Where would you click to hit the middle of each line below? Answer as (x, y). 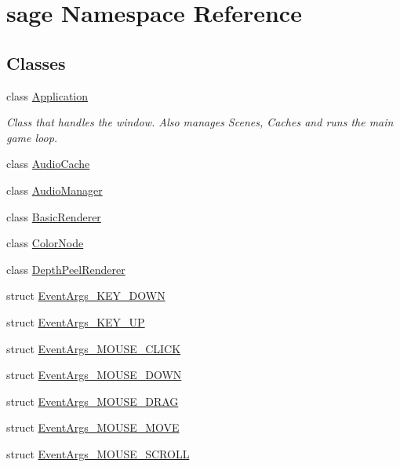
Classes (36, 62)
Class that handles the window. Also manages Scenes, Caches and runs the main (200, 122)
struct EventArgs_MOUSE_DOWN (94, 375)
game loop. (32, 137)
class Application (47, 95)
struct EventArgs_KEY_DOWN (86, 296)
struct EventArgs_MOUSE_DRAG (93, 401)
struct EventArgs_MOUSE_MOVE (93, 427)
